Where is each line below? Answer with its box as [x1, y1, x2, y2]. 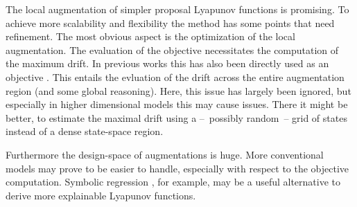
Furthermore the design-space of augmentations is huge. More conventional [6, 147, 324, 161]
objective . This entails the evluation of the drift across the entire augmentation [6, 69, 345, 84]
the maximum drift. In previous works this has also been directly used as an [6, 56, 329, 71]
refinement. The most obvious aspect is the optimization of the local [6, 29, 295, 44]
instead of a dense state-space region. [6, 124, 164, 138]
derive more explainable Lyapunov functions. [6, 188, 196, 202]
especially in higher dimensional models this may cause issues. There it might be [6, 97, 348, 111]
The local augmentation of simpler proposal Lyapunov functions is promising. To [6, 2, 349, 16]
